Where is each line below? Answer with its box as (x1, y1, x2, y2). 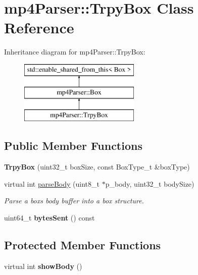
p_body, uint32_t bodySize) (105, 178, 194, 189)
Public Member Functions (4, 138, 142, 153)
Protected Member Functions (4, 237, 161, 252)
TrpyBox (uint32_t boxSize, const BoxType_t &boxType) (4, 161, 190, 172)
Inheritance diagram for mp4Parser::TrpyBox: (4, 46, 145, 57)
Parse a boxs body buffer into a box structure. (4, 195, 144, 206)
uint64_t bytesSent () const (4, 212, 95, 223)
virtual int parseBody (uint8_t (4, 178, 100, 189)
